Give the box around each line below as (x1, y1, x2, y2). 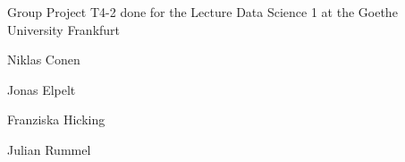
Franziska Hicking (7, 110, 105, 129)
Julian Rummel (7, 140, 91, 158)
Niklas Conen (7, 50, 80, 69)
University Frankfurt (7, 20, 121, 38)
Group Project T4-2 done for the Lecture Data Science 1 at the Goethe (7, 3, 398, 21)
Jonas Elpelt (7, 80, 76, 98)
